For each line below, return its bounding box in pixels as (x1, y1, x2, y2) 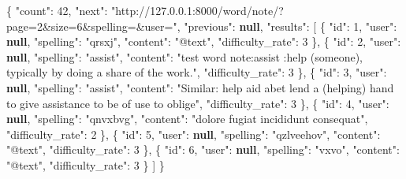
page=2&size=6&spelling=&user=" (6, 17, 177, 34)
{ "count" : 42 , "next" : (6, 2, 108, 18)
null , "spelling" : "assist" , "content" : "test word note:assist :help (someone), (6, 48, 363, 65)
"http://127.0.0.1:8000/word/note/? (111, 2, 284, 18)
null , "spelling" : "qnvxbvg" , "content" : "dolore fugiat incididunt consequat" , (6, 110, 368, 127)
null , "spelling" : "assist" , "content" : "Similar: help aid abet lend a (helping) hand (6, 79, 394, 95)
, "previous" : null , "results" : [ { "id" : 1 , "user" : (177, 17, 397, 34)
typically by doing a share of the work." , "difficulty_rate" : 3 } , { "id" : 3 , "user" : (6, 64, 387, 80)
